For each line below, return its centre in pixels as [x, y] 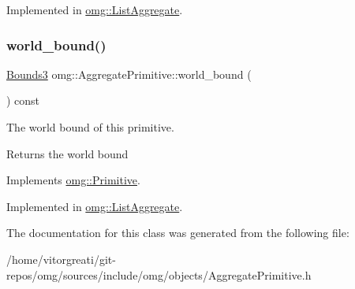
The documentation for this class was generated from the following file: [178, 233]
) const [23, 100]
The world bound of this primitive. [90, 127]
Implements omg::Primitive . [73, 180]
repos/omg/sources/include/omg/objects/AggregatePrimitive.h [159, 274]
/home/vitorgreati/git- [61, 259]
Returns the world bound [67, 153]
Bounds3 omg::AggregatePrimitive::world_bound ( [129, 74]
